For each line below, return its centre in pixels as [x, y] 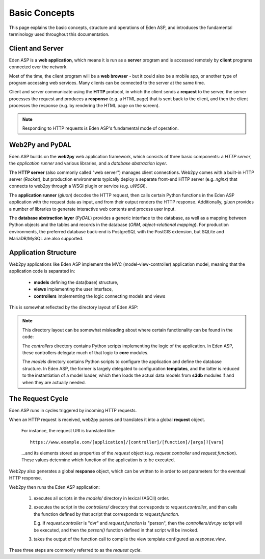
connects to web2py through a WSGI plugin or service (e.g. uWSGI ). [78, 186]
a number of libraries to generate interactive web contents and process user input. [93, 209]
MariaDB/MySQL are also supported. [46, 239]
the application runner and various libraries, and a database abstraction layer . [88, 163]
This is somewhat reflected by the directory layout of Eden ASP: [74, 307]
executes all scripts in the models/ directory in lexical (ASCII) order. [101, 498]
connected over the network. [39, 67]
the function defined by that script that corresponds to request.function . [106, 514]
